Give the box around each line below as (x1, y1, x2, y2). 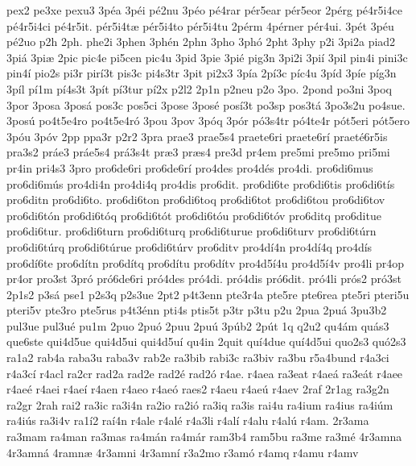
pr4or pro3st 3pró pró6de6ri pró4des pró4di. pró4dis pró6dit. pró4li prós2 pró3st (6, 270, 402, 287)
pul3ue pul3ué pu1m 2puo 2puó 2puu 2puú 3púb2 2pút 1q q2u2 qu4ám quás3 (6, 317, 389, 334)
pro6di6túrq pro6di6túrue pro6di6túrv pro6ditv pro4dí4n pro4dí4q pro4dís (6, 238, 373, 255)
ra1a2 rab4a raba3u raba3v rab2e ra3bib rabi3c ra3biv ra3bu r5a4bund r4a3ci (6, 349, 389, 366)
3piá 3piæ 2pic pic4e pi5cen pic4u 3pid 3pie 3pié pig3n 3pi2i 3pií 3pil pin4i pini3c (6, 48, 408, 65)
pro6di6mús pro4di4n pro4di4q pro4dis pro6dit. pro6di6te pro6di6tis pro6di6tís (6, 175, 395, 192)
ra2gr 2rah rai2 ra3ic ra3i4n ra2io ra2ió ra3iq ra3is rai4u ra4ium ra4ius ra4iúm (6, 396, 393, 413)
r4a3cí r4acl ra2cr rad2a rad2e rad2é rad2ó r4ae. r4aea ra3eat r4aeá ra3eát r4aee (6, 364, 403, 381)
